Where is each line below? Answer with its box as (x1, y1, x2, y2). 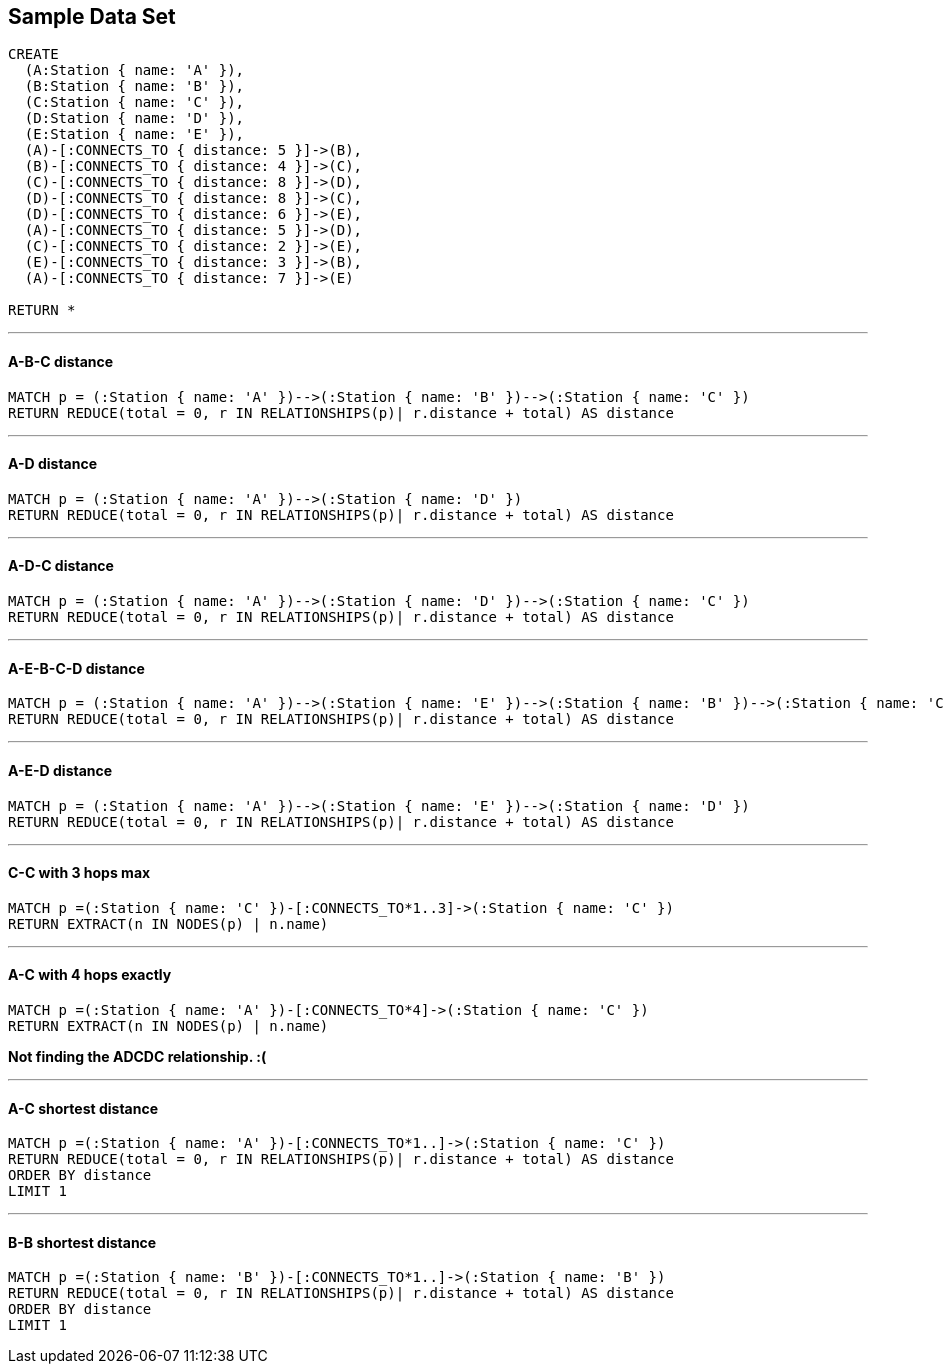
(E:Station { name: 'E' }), (24, 126, 245, 143)
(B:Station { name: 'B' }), (24, 78, 245, 95)
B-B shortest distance (8, 1233, 157, 1251)
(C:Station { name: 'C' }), (24, 94, 245, 111)
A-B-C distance (8, 353, 114, 371)
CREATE (8, 46, 59, 63)
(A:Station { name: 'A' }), (24, 62, 245, 79)
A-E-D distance (8, 761, 113, 779)
